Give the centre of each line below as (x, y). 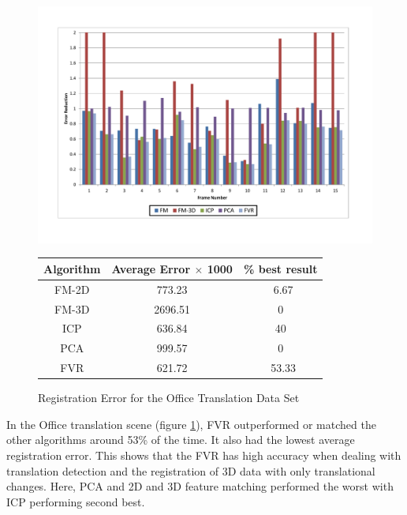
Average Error (151, 268)
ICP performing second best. (76, 501)
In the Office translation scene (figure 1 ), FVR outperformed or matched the (191, 424)
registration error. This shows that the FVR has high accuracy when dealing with (204, 455)
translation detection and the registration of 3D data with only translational (191, 470)
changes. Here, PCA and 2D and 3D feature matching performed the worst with (200, 486)
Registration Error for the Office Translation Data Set (169, 398)
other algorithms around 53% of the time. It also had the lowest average (181, 440)
